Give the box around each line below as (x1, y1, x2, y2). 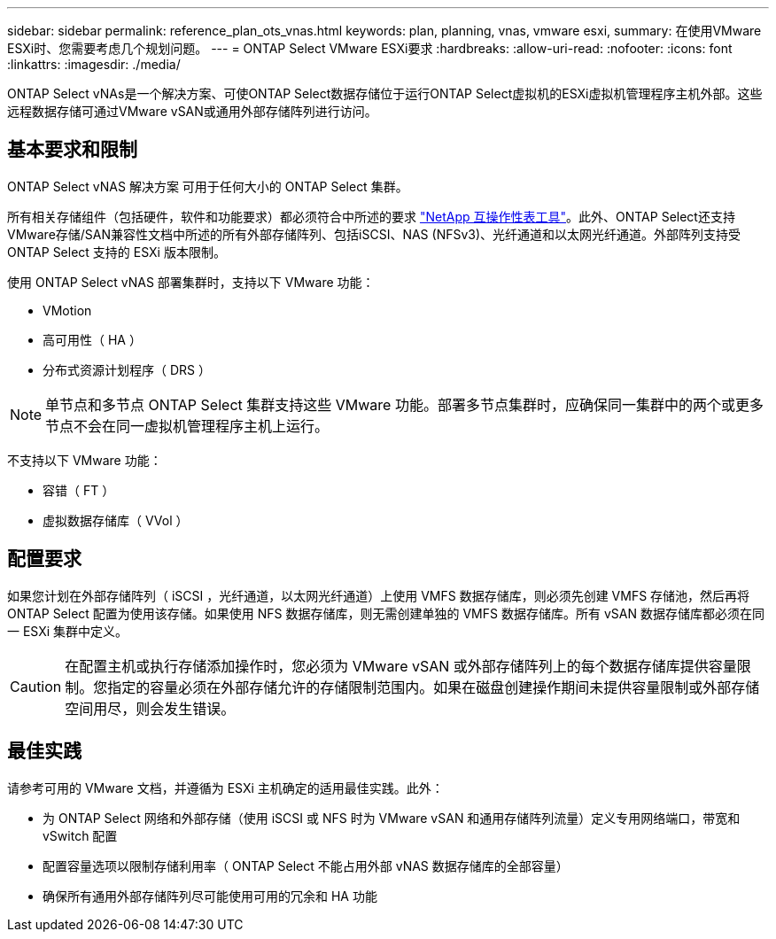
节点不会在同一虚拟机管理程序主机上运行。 (45, 416, 330, 435)
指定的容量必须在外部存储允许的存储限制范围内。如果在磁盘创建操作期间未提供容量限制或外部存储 (107, 678, 760, 696)
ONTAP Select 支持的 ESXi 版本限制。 (7, 244, 226, 260)
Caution (10, 677, 62, 695)
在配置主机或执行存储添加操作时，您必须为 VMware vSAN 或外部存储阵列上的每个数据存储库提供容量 (65, 656, 737, 675)
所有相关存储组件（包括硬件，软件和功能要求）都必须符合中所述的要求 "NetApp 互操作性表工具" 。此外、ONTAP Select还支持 (7, 208, 735, 224)
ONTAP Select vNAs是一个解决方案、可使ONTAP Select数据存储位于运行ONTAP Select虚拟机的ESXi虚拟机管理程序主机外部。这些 (7, 86, 763, 101)
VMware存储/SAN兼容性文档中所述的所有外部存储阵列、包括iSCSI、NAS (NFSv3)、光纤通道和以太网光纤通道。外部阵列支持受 (7, 226, 741, 242)
